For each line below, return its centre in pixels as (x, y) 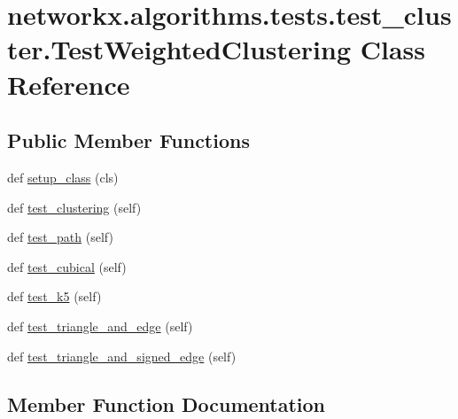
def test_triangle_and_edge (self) (100, 326)
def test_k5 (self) (54, 296)
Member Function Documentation (167, 403)
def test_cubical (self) (67, 266)
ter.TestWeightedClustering (179, 49)
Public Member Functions (128, 140)
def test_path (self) (60, 237)
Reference (69, 84)
